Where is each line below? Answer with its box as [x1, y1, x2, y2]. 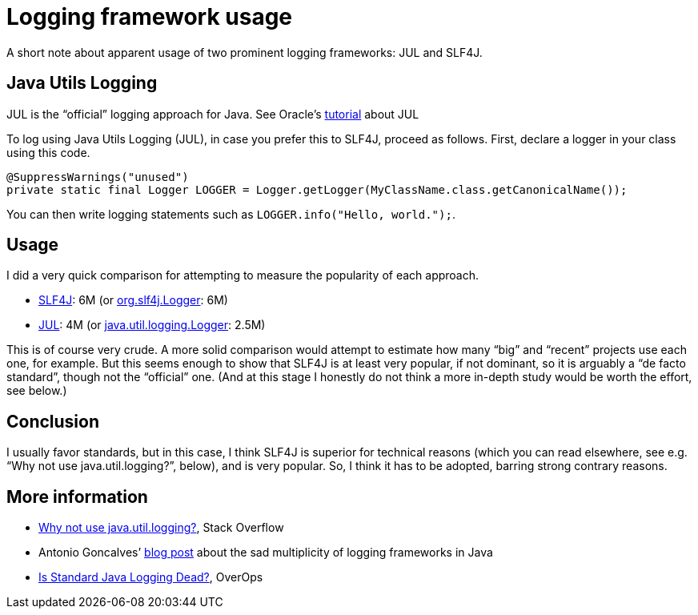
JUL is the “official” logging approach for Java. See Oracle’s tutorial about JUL [6, 107, 419, 121]
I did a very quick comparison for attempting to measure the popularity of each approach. [6, 268, 479, 283]
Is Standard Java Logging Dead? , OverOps [38, 570, 263, 585]
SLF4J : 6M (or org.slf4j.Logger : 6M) [38, 293, 228, 307]
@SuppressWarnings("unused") [6, 170, 189, 183]
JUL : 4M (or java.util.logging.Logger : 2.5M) [38, 318, 266, 332]
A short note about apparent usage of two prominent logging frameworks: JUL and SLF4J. [6, 45, 483, 59]
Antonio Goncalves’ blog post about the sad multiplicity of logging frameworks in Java [38, 545, 493, 560]
